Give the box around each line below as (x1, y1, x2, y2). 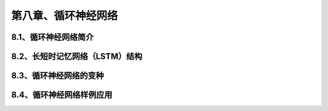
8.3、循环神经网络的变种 (11, 71, 104, 81)
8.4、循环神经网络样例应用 (11, 90, 112, 100)
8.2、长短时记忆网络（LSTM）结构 (11, 51, 143, 62)
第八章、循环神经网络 (11, 9, 118, 22)
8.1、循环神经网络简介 (11, 32, 94, 42)
